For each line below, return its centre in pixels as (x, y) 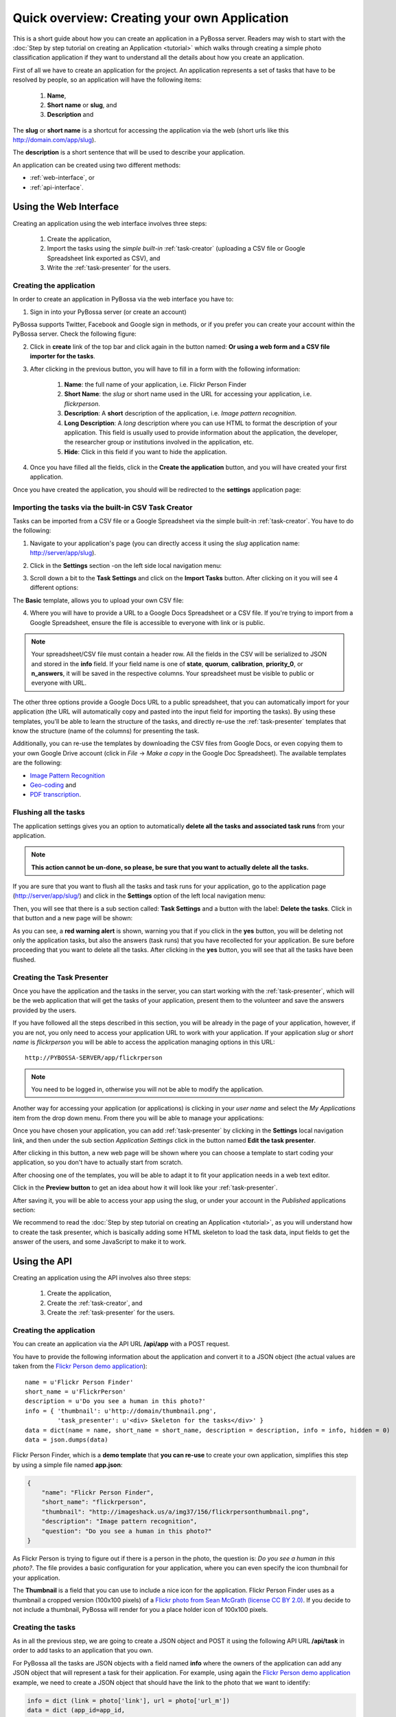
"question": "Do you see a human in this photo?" (127, 1531)
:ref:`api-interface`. (57, 187)
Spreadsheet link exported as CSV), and (104, 258)
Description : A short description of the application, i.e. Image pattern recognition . (180, 413)
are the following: (37, 763)
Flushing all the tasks (49, 812)
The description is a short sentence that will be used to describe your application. (129, 152)
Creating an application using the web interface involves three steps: (110, 223)
